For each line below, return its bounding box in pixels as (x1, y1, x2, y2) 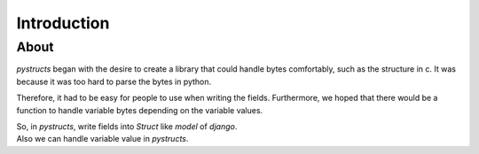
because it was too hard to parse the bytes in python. (16, 76, 212, 87)
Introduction (16, 13, 110, 33)
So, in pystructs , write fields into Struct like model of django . (16, 120, 238, 132)
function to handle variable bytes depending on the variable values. (16, 104, 263, 115)
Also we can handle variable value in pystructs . (16, 134, 189, 144)
